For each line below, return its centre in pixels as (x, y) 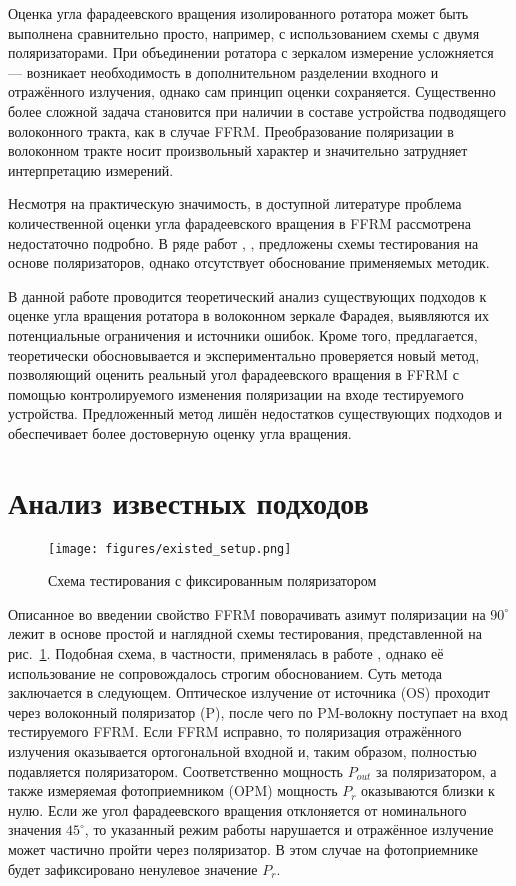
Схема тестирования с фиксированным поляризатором (212, 580)
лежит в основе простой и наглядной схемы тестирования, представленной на (245, 633)
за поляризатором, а (436, 770)
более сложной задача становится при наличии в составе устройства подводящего (257, 110)
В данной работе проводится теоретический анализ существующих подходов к (247, 295)
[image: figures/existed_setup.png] (170, 548)
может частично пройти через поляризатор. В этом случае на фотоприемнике (243, 848)
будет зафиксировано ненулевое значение (133, 868)
